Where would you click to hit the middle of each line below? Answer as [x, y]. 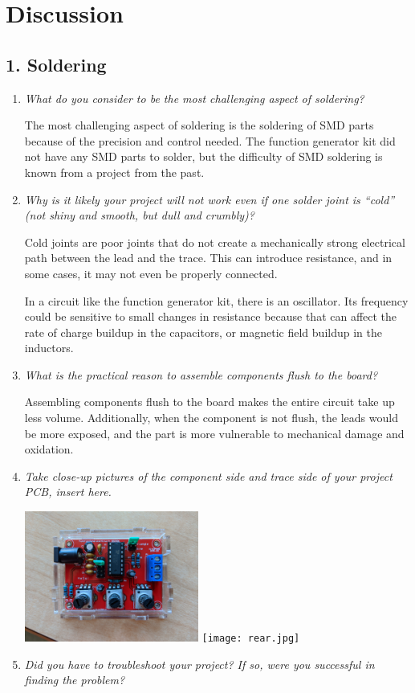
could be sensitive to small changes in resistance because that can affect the [211, 316]
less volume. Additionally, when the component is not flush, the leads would [211, 418]
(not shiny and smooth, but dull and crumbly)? [139, 215]
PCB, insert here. [68, 492]
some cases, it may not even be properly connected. [151, 273]
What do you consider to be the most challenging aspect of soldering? [194, 98]
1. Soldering [56, 64]
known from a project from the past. [114, 172]
